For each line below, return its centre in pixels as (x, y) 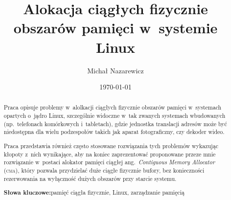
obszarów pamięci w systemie (115, 28)
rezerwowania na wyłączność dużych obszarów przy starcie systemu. (90, 178)
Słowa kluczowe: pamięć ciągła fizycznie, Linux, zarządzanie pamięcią (94, 193)
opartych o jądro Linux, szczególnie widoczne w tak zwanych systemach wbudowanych (115, 116)
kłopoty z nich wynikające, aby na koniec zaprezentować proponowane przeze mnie (110, 154)
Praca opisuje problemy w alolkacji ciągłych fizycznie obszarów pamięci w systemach (113, 107)
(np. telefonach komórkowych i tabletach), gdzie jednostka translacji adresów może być (115, 123)
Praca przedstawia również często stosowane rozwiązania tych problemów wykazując (111, 146)
